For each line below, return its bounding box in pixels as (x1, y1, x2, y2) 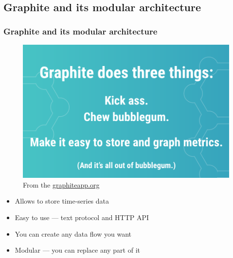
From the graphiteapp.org (23, 179, 100, 189)
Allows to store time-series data (15, 196, 109, 206)
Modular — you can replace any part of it (15, 245, 140, 255)
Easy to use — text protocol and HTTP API (15, 212, 149, 222)
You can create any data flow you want (15, 228, 131, 239)
